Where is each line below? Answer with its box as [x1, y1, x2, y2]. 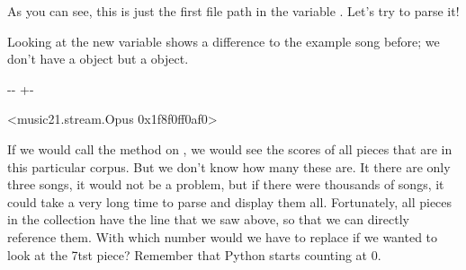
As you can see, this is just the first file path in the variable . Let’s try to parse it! [7, 2, 460, 20]
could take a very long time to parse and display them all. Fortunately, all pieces [7, 192, 453, 211]
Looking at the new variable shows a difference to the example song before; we [7, 31, 440, 50]
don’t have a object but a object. [7, 49, 189, 68]
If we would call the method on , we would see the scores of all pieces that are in [7, 139, 453, 158]
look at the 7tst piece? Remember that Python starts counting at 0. [7, 245, 381, 264]
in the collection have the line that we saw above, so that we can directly [7, 210, 409, 229]
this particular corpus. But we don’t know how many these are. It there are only [7, 157, 451, 176]
